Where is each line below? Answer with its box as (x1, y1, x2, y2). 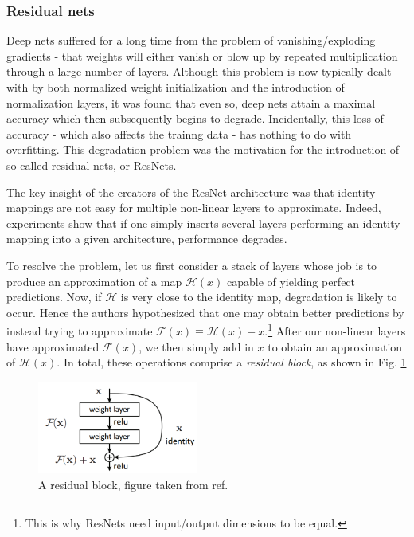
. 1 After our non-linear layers (264, 320, 406, 339)
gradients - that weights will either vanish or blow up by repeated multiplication (6, 47, 398, 64)
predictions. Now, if (6, 288, 102, 305)
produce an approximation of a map (6, 272, 182, 289)
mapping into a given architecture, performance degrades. (6, 230, 287, 247)
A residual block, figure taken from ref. (38, 476, 228, 492)
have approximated (6, 338, 100, 355)
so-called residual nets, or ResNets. (6, 156, 177, 173)
